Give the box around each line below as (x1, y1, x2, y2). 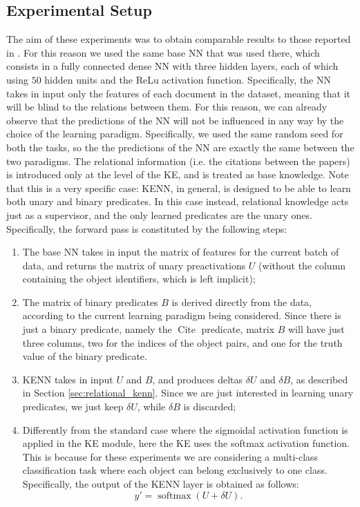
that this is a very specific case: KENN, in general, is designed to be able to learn (6, 180, 351, 195)
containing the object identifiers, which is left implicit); (22, 271, 256, 286)
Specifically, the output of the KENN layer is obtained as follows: (22, 477, 299, 491)
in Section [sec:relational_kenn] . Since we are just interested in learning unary (22, 385, 354, 400)
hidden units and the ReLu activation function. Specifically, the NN (44, 72, 331, 86)
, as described (290, 372, 348, 386)
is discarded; (183, 399, 236, 414)
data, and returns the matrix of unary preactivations (22, 258, 246, 272)
